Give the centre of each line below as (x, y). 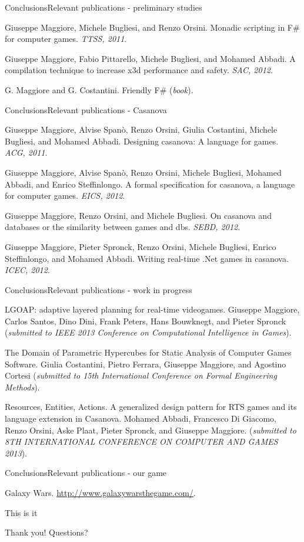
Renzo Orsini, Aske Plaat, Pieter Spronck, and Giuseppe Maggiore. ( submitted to (151, 430)
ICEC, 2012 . (27, 270)
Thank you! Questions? (46, 532)
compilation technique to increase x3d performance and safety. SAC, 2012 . (139, 70)
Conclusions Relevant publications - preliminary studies (103, 7)
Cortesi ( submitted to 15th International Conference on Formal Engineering (141, 375)
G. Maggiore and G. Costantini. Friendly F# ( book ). (99, 89)
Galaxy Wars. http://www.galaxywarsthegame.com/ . (100, 492)
